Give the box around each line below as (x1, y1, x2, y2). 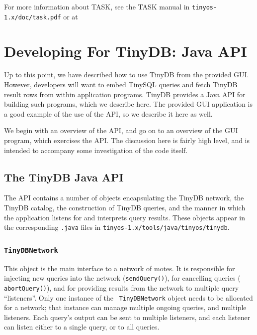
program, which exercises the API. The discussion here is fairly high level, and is (4, 135, 250, 145)
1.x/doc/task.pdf (4, 13, 61, 21)
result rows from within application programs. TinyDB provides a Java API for (4, 89, 246, 99)
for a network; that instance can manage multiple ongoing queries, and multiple (4, 302, 247, 313)
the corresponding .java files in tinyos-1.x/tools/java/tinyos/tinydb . (4, 222, 230, 232)
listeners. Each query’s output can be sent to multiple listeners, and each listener (4, 312, 251, 322)
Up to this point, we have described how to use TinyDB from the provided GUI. (4, 69, 249, 80)
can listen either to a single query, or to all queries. (4, 322, 160, 332)
